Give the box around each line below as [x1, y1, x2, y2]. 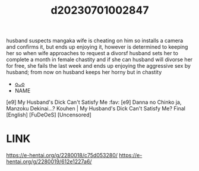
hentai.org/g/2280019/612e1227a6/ [6, 158, 92, 165]
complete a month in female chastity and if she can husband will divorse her [6, 56, 193, 63]
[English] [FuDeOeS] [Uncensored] [6, 111, 92, 119]
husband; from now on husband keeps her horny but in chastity [6, 69, 162, 76]
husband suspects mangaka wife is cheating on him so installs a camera [6, 37, 184, 45]
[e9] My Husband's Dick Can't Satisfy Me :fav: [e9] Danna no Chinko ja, [6, 99, 182, 106]
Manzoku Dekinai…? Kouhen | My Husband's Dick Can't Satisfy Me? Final [6, 105, 186, 112]
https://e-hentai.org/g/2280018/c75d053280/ [6, 152, 118, 159]
